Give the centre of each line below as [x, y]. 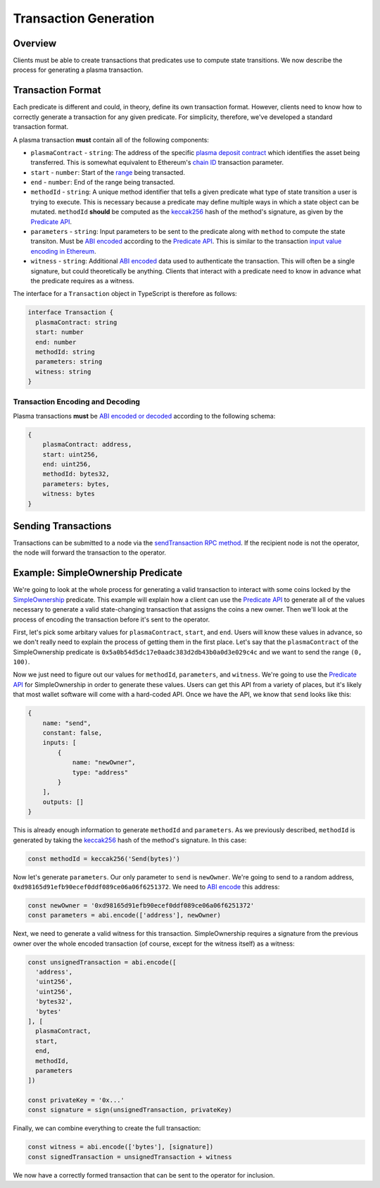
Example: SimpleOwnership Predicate [98, 573]
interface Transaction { [71, 313]
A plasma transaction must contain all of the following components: [111, 140]
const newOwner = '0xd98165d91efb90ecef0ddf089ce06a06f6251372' [141, 905]
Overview [35, 43]
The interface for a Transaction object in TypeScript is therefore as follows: [125, 294]
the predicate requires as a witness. [82, 281]
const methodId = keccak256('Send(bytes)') [104, 859]
